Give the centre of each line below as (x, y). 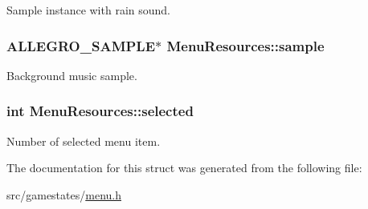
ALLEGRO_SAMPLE (81, 45)
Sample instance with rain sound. (88, 10)
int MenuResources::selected (100, 111)
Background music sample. (72, 75)
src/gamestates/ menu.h (64, 194)
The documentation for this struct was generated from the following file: (184, 168)
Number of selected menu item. (84, 141)
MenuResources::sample (245, 45)
